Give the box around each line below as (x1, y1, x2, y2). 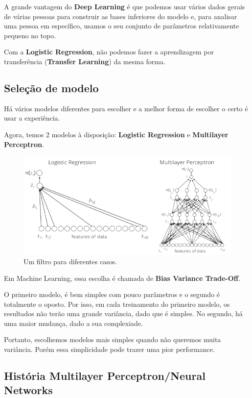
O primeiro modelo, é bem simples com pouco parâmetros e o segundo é (4, 289, 220, 299)
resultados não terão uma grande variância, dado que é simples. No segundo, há (4, 308, 243, 319)
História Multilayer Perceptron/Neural (4, 368, 206, 383)
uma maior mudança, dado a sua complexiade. (4, 318, 143, 328)
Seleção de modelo (4, 80, 99, 95)
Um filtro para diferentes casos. (23, 256, 117, 266)
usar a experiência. (4, 113, 60, 123)
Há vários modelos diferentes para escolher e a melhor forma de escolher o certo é (4, 103, 248, 113)
